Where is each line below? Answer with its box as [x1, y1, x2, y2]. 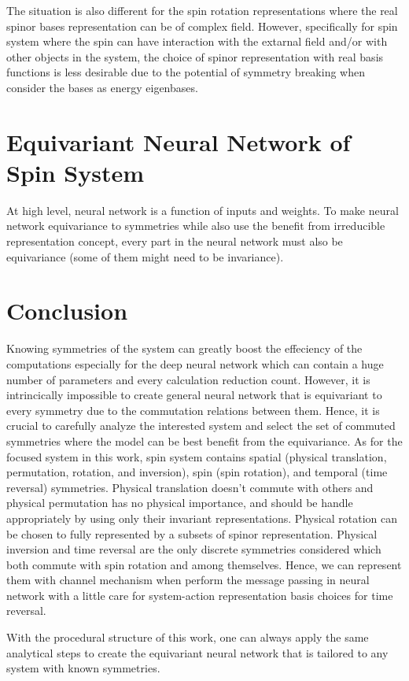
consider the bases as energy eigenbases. [6, 79, 198, 95]
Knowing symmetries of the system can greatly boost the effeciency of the [6, 340, 363, 357]
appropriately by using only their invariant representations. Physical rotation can [6, 509, 398, 526]
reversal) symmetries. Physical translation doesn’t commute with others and [6, 479, 374, 495]
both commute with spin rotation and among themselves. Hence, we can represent [6, 556, 402, 572]
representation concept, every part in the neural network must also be [6, 233, 343, 250]
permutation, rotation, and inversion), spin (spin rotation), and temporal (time [6, 464, 388, 480]
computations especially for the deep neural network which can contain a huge [6, 355, 384, 372]
